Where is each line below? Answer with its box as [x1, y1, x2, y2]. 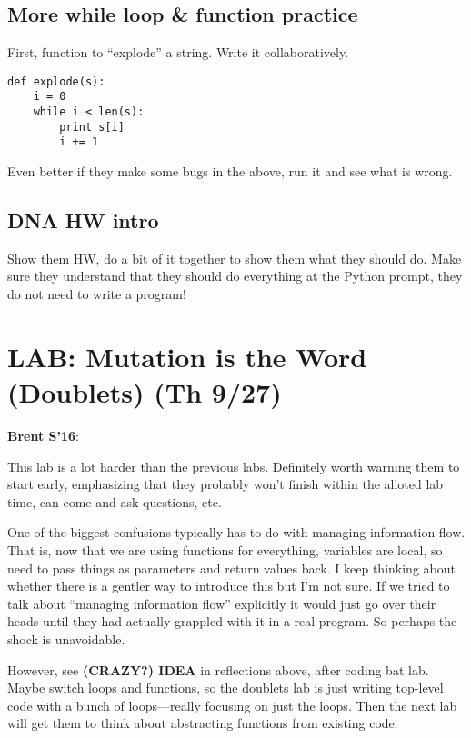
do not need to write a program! [7, 284, 186, 304]
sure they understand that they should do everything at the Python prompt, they [7, 266, 463, 285]
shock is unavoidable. [7, 629, 125, 648]
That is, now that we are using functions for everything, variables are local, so [7, 540, 443, 559]
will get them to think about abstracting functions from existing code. [7, 713, 398, 733]
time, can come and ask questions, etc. [7, 492, 222, 511]
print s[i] [59, 120, 125, 134]
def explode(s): [7, 75, 105, 88]
